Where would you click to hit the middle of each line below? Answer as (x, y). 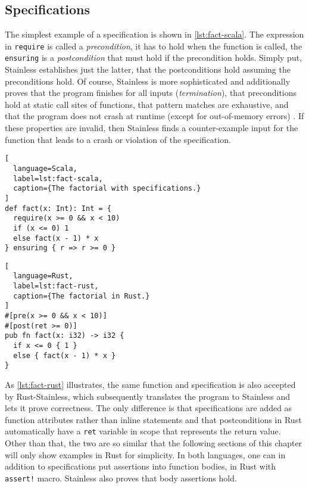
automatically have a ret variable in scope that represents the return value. (143, 431)
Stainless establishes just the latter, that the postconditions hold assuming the (148, 69)
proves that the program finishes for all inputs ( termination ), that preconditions (151, 93)
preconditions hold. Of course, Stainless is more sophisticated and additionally (148, 81)
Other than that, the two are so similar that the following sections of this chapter (154, 443)
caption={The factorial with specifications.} (107, 189)
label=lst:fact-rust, (56, 286)
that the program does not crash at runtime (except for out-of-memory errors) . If (154, 116)
